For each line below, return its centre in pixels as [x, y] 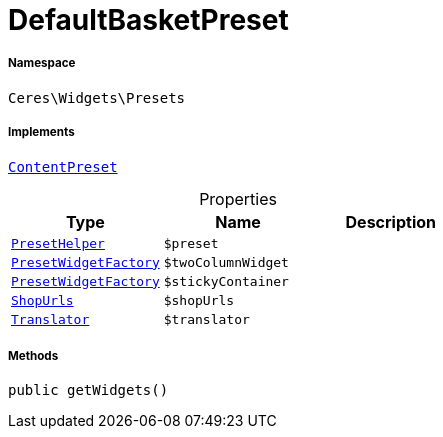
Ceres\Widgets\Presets [97, 97]
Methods [33, 355]
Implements [41, 132]
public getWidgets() [88, 390]
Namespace [42, 63]
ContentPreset [63, 166]
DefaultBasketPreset [148, 20]
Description [390, 221]
